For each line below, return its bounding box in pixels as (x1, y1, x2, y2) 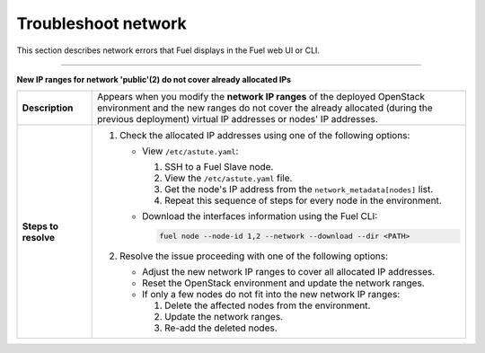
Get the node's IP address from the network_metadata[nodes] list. (164, 183, 434, 196)
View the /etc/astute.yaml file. (164, 172, 293, 184)
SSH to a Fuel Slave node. (164, 161, 274, 173)
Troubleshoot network (16, 13, 188, 33)
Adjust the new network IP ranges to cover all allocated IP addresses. (142, 266, 436, 278)
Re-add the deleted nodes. (164, 322, 278, 334)
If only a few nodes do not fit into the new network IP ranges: (142, 288, 401, 301)
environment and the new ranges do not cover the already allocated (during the (97, 101, 433, 114)
